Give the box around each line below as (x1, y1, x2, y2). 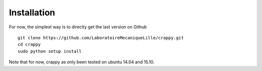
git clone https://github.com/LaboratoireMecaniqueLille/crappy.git (17, 35, 184, 40)
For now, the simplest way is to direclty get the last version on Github (9, 24, 147, 30)
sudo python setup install (17, 48, 82, 54)
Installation (9, 7, 55, 18)
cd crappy (17, 42, 41, 47)
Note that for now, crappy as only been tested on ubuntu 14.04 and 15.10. (9, 59, 155, 65)
